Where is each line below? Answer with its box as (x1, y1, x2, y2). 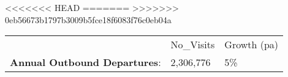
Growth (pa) (224, 37, 279, 52)
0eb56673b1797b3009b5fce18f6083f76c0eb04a (5, 13, 172, 26)
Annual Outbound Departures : (10, 55, 161, 70)
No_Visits (170, 37, 215, 52)
